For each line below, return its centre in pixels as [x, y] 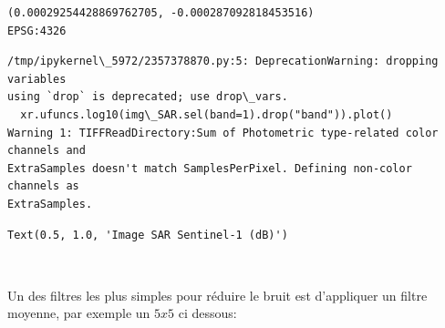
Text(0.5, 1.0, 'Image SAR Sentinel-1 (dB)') [148, 235]
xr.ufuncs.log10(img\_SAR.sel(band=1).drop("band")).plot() [207, 114]
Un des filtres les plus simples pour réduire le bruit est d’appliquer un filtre [217, 295]
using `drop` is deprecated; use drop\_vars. [148, 97]
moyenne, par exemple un [79, 313]
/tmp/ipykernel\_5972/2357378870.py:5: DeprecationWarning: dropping [223, 61]
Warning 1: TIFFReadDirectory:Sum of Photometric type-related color [223, 133]
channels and [47, 151]
